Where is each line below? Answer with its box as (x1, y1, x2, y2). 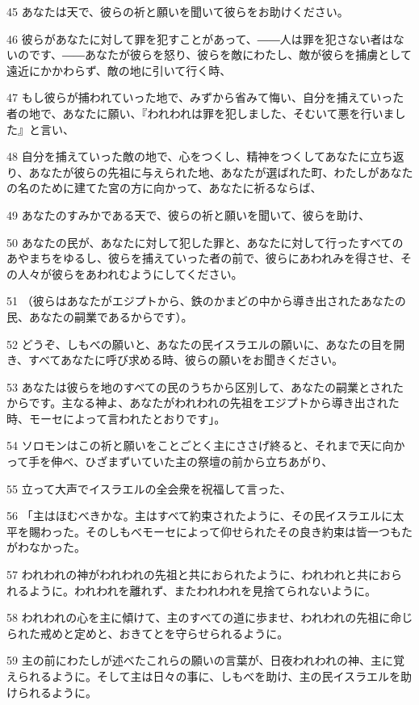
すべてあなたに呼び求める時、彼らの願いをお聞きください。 (28, 351, 344, 368)
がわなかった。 (6, 539, 86, 556)
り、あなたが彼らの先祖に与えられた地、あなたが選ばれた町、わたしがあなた (6, 163, 413, 180)
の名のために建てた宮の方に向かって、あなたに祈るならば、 (6, 179, 322, 196)
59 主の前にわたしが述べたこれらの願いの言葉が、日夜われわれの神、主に (6, 652, 393, 669)
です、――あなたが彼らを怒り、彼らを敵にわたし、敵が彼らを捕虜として (28, 46, 412, 63)
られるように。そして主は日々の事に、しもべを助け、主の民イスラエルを (17, 668, 401, 684)
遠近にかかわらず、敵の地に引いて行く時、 (6, 61, 232, 78)
